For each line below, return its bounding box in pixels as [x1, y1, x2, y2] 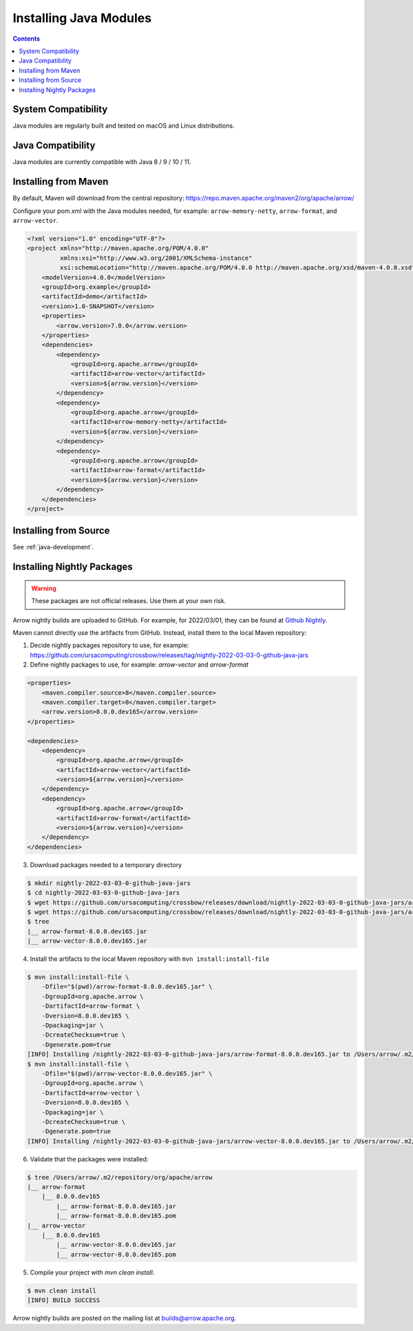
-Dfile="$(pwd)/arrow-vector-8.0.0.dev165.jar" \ [41, 1069, 213, 1077]
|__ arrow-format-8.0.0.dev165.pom [56, 1212, 177, 1220]
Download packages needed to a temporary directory [30, 860, 182, 868]
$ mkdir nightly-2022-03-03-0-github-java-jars [27, 879, 191, 887]
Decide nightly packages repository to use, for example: [30, 641, 189, 649]
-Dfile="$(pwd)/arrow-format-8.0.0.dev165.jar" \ [41, 983, 213, 990]
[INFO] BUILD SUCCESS [27, 1297, 100, 1304]
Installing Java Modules [12, 10, 151, 26]
